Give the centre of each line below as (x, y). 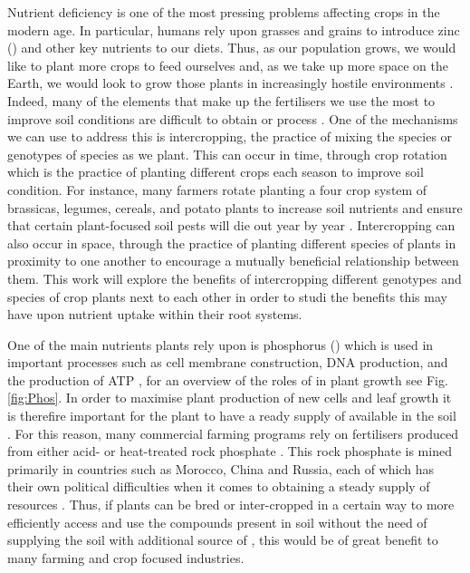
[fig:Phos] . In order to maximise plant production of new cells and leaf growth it (230, 398)
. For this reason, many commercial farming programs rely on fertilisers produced (233, 433)
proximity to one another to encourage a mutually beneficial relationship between (233, 261)
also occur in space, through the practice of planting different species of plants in (232, 243)
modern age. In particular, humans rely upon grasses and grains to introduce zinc (234, 29)
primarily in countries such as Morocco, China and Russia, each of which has (221, 468)
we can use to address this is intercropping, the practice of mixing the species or (230, 136)
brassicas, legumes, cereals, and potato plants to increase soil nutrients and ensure (235, 207)
